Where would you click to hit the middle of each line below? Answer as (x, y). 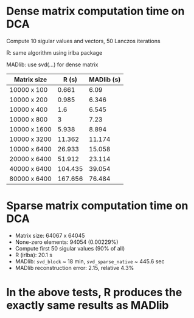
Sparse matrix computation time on (97, 206)
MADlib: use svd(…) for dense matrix (52, 64)
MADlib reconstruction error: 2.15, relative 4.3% (74, 268)
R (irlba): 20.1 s (34, 255)
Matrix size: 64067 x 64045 (50, 235)
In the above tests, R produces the (94, 292)
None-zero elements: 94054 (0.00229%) (67, 242)
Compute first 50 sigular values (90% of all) (70, 248)
